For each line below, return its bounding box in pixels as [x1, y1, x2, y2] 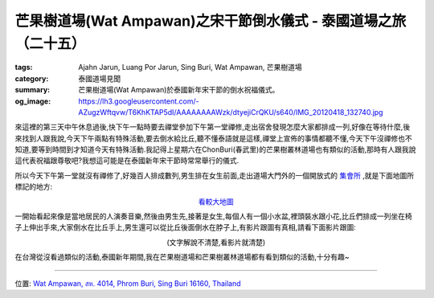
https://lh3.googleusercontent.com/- [78, 96, 200, 106]
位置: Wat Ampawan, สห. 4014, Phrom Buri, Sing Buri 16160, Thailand [14, 278, 241, 288]
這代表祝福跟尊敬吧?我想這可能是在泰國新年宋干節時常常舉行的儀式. [14, 156, 240, 165]
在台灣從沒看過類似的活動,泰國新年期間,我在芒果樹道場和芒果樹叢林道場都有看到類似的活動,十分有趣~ [14, 252, 350, 262]
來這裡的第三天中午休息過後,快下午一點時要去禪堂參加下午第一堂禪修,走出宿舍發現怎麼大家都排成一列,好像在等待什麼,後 [14, 122, 411, 132]
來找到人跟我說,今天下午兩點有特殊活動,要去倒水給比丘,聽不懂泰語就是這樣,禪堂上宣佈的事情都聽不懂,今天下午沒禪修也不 [14, 133, 413, 143]
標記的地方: [14, 182, 53, 192]
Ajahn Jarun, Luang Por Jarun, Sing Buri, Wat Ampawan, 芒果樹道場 [78, 63, 302, 72]
